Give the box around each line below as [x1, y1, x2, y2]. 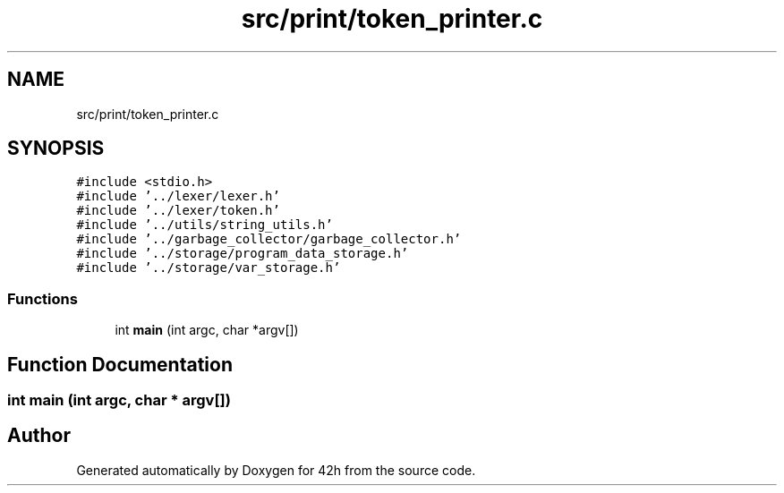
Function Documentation [7, 353, 233, 376]
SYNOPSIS [7, 137, 105, 160]
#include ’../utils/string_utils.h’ [76, 217, 333, 233]
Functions [7, 289, 78, 308]
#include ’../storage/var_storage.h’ [76, 260, 341, 276]
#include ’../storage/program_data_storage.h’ [76, 246, 409, 261]
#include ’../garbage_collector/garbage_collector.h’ [76, 232, 462, 247]
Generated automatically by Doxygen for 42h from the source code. [76, 462, 476, 478]
